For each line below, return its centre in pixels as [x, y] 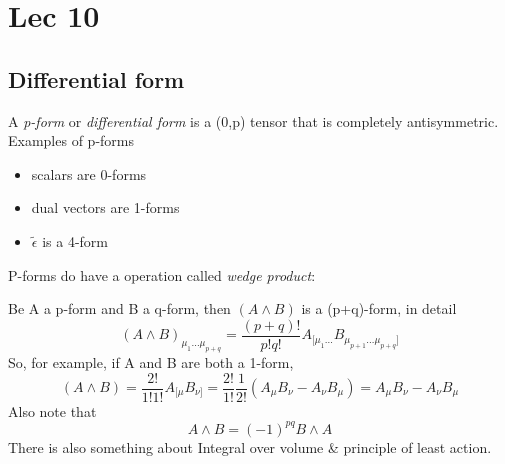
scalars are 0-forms [89, 173]
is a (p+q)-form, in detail [379, 308]
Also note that [52, 410]
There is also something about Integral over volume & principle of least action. [250, 446]
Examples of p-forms [71, 140]
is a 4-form [75, 240]
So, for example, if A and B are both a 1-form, [151, 361]
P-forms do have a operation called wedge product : [162, 274]
